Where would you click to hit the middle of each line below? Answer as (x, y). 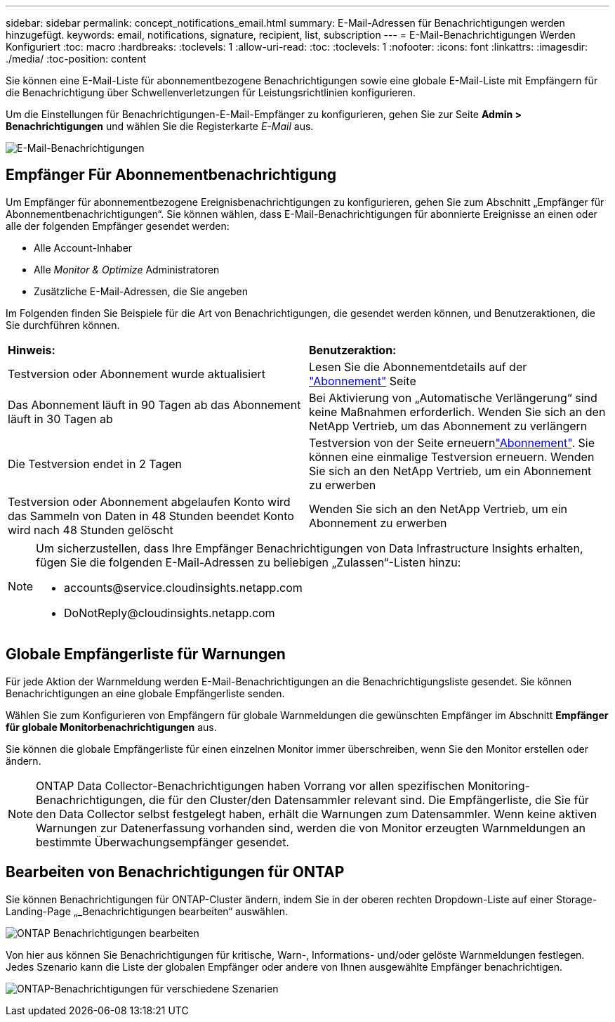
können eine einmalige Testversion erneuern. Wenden (452, 457)
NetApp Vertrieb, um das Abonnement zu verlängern (448, 426)
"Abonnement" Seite (363, 381)
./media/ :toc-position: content (76, 59)
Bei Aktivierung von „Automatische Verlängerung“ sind (453, 397)
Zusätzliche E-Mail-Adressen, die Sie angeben (141, 291)
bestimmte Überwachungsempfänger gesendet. (163, 842)
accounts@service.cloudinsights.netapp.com (183, 587)
